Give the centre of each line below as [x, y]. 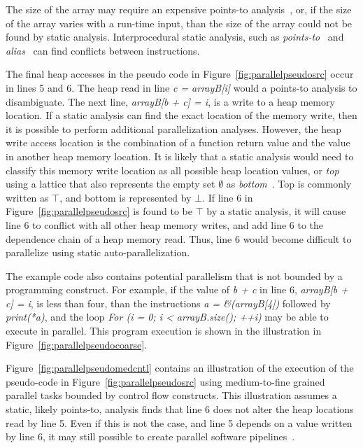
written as [27, 197]
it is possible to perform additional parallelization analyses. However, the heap [174, 128]
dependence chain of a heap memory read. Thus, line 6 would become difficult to [179, 238]
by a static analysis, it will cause [276, 211]
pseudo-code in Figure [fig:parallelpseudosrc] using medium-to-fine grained [165, 381]
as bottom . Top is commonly [289, 184]
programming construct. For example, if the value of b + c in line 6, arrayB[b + [177, 289]
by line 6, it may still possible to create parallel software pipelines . [150, 436]
